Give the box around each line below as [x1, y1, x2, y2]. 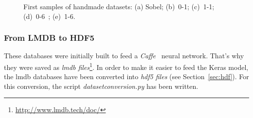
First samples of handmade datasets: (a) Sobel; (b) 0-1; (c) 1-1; [23, 1, 215, 11]
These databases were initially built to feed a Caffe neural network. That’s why [4, 51, 244, 61]
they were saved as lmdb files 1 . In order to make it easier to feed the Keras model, [4, 61, 249, 72]
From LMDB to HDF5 [4, 32, 95, 44]
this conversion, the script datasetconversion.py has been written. [4, 81, 199, 91]
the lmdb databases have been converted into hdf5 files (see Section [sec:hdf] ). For [4, 71, 249, 82]
